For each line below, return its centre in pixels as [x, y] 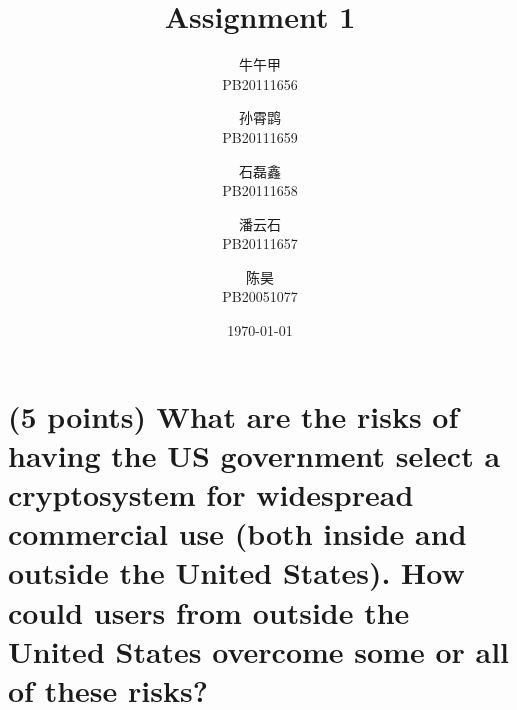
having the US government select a [254, 454]
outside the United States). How [236, 572]
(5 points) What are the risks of [233, 415]
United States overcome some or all [259, 650]
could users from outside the [209, 611]
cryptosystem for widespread [211, 494]
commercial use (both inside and [237, 533]
